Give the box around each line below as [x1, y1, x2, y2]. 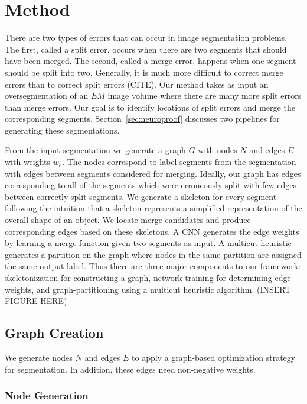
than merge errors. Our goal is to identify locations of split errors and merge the [5, 101, 295, 113]
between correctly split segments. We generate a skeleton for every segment [5, 190, 277, 202]
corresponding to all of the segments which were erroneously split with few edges [5, 179, 297, 191]
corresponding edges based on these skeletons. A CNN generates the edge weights [5, 225, 299, 237]
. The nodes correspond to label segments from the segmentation [62, 156, 296, 168]
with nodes [198, 144, 237, 156]
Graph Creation [5, 324, 104, 342]
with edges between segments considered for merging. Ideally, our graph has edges [5, 167, 301, 179]
